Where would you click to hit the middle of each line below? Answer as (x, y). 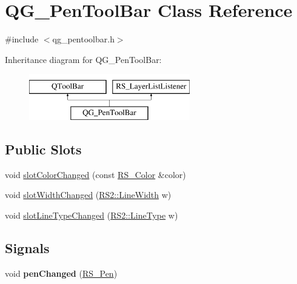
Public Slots (43, 149)
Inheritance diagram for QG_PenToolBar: (83, 59)
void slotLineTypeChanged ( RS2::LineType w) (92, 215)
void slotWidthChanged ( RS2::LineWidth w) (88, 195)
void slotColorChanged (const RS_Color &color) (95, 174)
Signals (27, 247)
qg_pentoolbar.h (83, 39)
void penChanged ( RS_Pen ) (61, 273)
